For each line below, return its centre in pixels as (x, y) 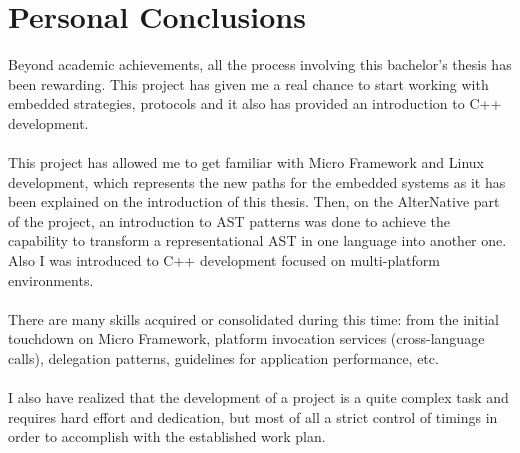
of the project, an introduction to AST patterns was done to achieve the (229, 220)
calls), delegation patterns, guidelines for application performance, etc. (223, 358)
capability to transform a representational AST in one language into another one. (257, 240)
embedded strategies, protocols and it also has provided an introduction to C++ (255, 103)
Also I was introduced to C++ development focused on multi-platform (224, 260)
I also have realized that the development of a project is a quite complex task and (258, 397)
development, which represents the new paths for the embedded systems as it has (257, 181)
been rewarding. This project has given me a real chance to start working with (248, 83)
